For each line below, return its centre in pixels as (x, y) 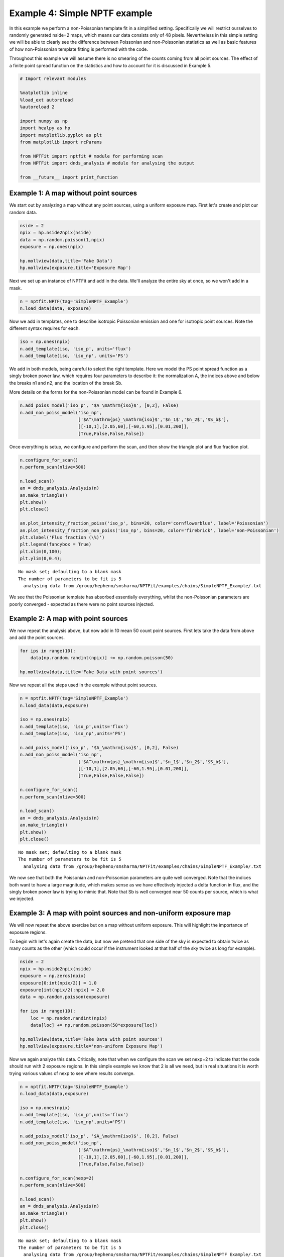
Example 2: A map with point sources (68, 618)
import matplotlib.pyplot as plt (61, 135)
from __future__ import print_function (69, 177)
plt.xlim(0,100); (41, 551)
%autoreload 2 (37, 107)
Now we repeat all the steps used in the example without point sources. (83, 685)
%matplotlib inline (44, 93)
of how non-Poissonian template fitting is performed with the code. (79, 49)
